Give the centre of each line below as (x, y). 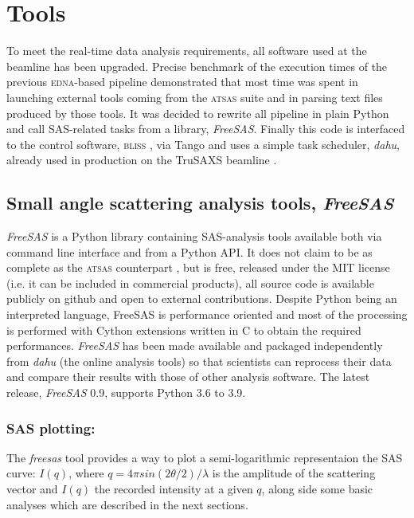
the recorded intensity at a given (174, 489)
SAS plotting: (51, 428)
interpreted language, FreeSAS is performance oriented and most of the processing (207, 314)
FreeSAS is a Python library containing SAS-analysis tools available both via (194, 236)
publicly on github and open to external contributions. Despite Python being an (202, 298)
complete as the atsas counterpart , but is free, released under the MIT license (198, 267)
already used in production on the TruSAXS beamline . (142, 160)
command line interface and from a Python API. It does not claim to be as (189, 251)
